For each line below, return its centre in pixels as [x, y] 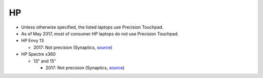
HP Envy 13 [32, 41]
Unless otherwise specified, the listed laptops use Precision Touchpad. [92, 27]
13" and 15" [45, 61]
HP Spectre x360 [38, 54]
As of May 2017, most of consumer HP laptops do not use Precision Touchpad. [100, 33]
